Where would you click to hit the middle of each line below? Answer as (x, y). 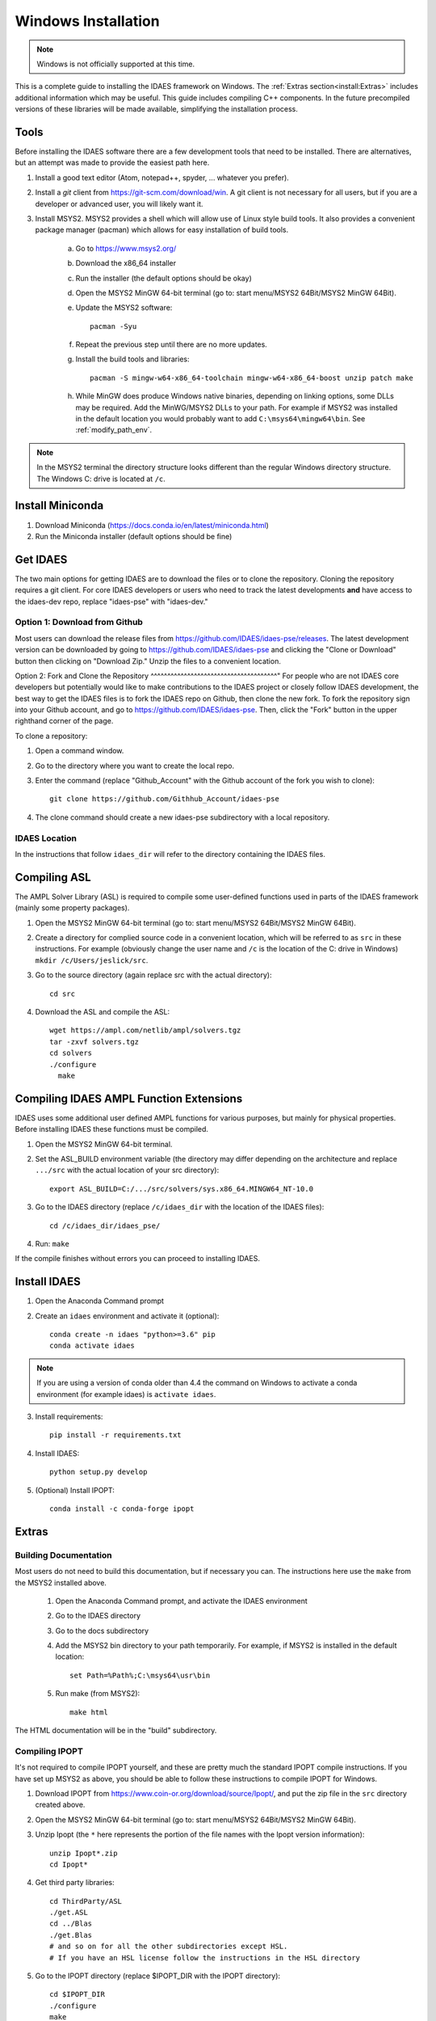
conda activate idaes (92, 1346)
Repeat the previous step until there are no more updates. (172, 344)
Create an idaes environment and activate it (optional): (127, 1316)
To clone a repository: (51, 736)
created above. (60, 1805)
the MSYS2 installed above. (61, 1582)
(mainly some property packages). (72, 908)
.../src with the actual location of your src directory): (127, 1170)
